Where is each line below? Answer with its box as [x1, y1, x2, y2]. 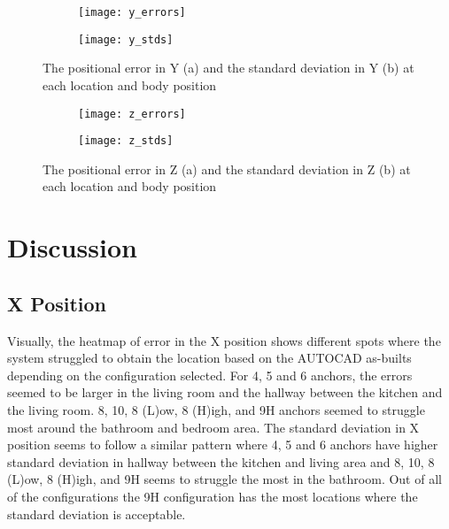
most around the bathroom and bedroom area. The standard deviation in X [7, 418, 420, 436]
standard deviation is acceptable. [7, 504, 186, 523]
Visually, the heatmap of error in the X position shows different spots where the [7, 331, 441, 349]
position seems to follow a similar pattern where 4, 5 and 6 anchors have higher [7, 435, 438, 454]
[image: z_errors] [78, 107, 186, 120]
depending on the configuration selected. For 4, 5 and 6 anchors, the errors [7, 365, 413, 384]
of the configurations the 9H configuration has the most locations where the [7, 487, 418, 505]
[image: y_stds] [78, 33, 174, 46]
